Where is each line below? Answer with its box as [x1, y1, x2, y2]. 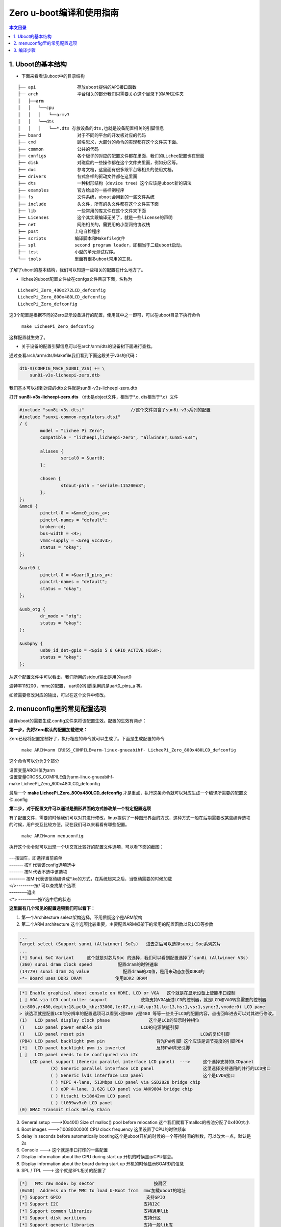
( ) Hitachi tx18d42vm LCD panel [50, 1093, 131, 1099]
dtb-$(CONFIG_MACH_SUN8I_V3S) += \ [19, 366, 105, 371]
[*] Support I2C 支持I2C [19, 1201, 160, 1207]
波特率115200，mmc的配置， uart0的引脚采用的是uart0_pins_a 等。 [9, 683, 145, 689]
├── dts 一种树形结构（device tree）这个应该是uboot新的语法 [18, 181, 192, 186]
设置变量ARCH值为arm [9, 767, 55, 773]
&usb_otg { [19, 606, 46, 612]
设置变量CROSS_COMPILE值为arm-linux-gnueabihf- [9, 774, 115, 780]
